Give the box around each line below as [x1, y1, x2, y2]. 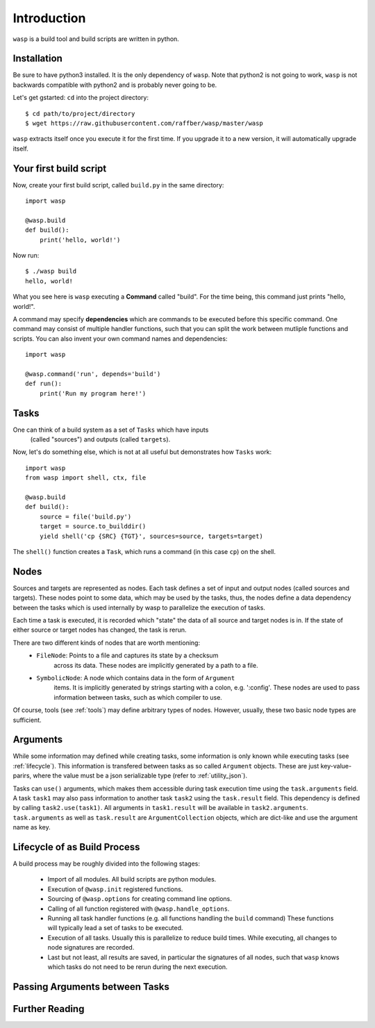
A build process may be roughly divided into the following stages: [12, 859, 201, 868]
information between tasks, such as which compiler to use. [53, 693, 222, 701]
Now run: [12, 251, 40, 260]
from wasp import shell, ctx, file [25, 474, 147, 482]
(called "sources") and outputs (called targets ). [30, 435, 171, 444]
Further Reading [12, 1003, 85, 1015]
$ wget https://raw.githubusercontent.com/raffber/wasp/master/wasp [25, 119, 263, 128]
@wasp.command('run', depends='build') [25, 370, 161, 378]
